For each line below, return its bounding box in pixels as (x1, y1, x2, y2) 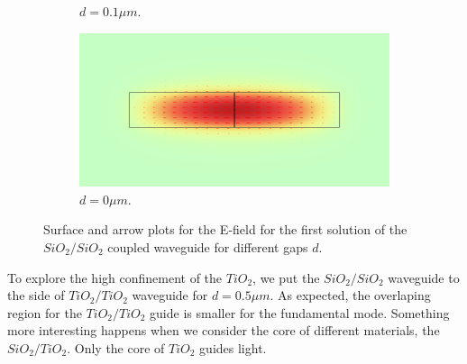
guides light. (199, 338, 267, 357)
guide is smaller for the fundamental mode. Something (150, 303, 450, 322)
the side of (7, 286, 65, 305)
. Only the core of (67, 338, 165, 357)
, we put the (252, 268, 320, 287)
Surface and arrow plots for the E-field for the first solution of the (43, 220, 407, 239)
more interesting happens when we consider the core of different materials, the (7, 321, 440, 340)
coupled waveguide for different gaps (107, 237, 308, 256)
